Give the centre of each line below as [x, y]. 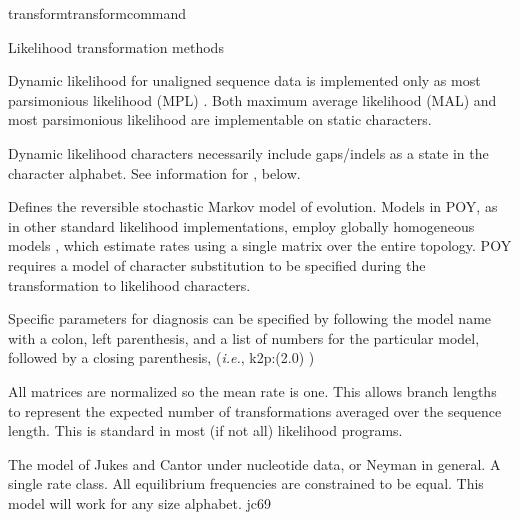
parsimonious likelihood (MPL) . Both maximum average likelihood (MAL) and [252, 99]
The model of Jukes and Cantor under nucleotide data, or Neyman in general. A [254, 463]
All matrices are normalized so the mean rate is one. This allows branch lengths [252, 390]
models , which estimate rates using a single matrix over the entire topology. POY [260, 245]
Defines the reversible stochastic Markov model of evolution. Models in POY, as [253, 206]
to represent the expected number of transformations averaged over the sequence [255, 410]
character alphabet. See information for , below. [154, 172]
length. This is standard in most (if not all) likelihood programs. [205, 430]
